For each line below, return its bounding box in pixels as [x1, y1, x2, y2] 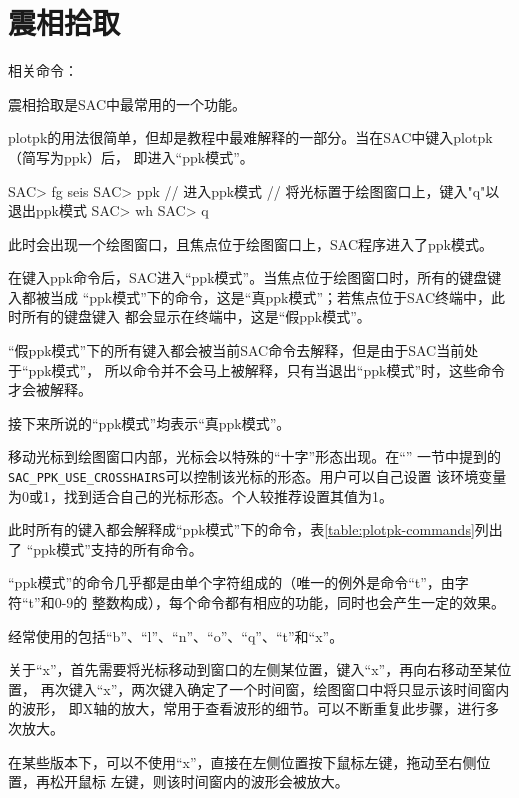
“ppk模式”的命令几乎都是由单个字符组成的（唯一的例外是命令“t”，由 [8, 572, 455, 593]
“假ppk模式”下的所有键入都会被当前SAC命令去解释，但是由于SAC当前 [8, 340, 465, 361]
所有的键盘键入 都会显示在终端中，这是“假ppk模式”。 [21, 306, 371, 327]
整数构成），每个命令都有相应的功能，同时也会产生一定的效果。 [91, 592, 505, 613]
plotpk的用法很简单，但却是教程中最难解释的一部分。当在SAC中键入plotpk [8, 127, 493, 148]
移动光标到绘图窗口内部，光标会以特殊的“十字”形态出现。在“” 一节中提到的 [8, 446, 502, 467]
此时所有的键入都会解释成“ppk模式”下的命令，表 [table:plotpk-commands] [8, 519, 475, 540]
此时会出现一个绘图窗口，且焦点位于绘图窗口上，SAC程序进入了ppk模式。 [8, 233, 493, 254]
